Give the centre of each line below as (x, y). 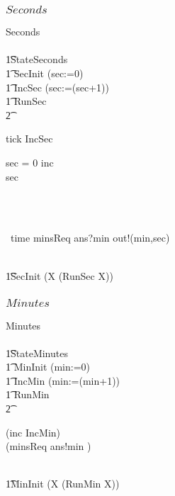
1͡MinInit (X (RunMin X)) (63, 484)
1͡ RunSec (26, 101)
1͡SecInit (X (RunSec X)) (60, 275)
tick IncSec (29, 139)
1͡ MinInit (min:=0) (48, 367)
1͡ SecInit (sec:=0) (45, 73)
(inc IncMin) (33, 432)
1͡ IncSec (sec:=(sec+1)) (57, 87)
